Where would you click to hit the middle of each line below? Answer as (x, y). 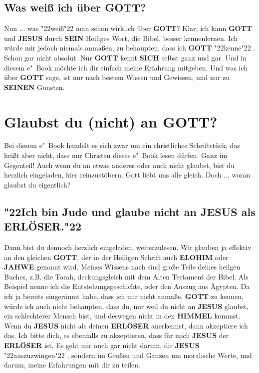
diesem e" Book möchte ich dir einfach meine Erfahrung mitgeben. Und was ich (126, 67)
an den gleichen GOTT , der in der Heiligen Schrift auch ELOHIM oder (116, 257)
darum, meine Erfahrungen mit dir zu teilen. (72, 365)
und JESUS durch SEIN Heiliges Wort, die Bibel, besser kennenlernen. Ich (121, 38)
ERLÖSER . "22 (43, 226)
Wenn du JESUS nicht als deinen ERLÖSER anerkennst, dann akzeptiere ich (126, 325)
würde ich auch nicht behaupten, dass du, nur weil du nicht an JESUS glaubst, (127, 306)
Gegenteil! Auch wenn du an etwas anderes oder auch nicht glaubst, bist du (120, 165)
